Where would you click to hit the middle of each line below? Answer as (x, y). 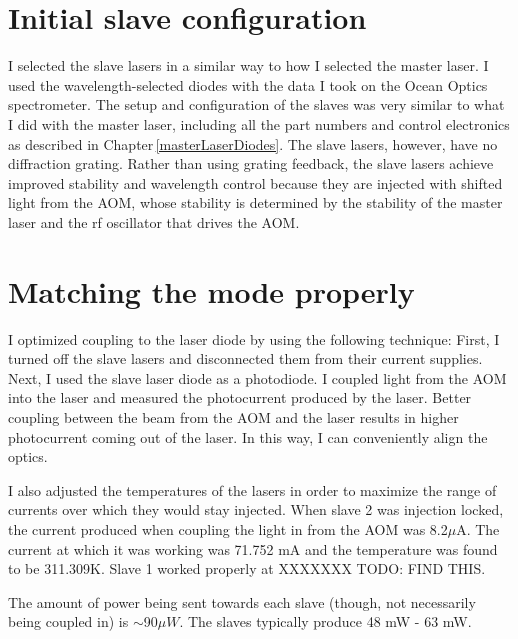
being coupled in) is (68, 621)
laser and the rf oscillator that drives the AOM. (154, 221)
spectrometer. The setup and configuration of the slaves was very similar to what (256, 104)
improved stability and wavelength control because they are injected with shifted (255, 182)
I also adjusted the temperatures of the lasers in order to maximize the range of (252, 489)
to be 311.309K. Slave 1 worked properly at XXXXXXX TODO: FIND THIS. (247, 568)
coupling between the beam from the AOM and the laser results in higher (233, 416)
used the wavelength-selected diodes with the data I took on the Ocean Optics (248, 84)
